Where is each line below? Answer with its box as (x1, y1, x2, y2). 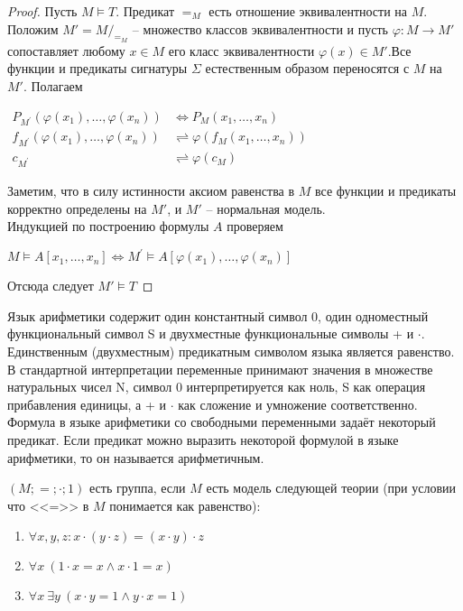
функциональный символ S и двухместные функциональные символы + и (7, 324, 414, 343)
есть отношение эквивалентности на (208, 2, 408, 20)
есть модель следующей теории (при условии (206, 478, 457, 497)
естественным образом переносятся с (205, 59, 410, 78)
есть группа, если (88, 478, 186, 497)
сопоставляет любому (7, 41, 125, 60)
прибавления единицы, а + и (7, 394, 167, 413)
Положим (7, 19, 59, 38)
